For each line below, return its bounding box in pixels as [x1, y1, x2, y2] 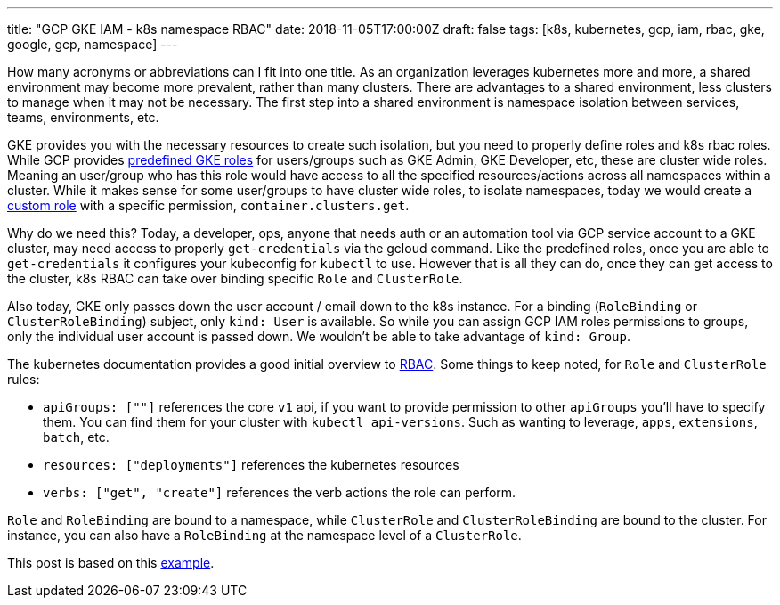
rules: [7, 372, 40, 387]
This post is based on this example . [7, 555, 215, 570]
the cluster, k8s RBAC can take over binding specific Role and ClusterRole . [7, 271, 463, 286]
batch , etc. [43, 429, 110, 445]
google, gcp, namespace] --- [7, 37, 178, 52]
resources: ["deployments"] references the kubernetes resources [43, 457, 459, 472]
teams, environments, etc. [7, 110, 159, 125]
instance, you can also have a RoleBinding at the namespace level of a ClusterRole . [7, 527, 522, 543]
